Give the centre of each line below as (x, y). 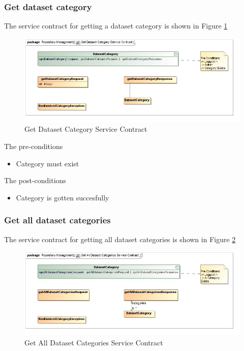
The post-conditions (35, 180)
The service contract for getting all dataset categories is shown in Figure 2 (120, 239)
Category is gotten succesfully (63, 197)
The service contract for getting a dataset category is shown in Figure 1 (116, 26)
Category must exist (48, 163)
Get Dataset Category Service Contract (86, 129)
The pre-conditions (34, 146)
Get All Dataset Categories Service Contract (94, 342)
